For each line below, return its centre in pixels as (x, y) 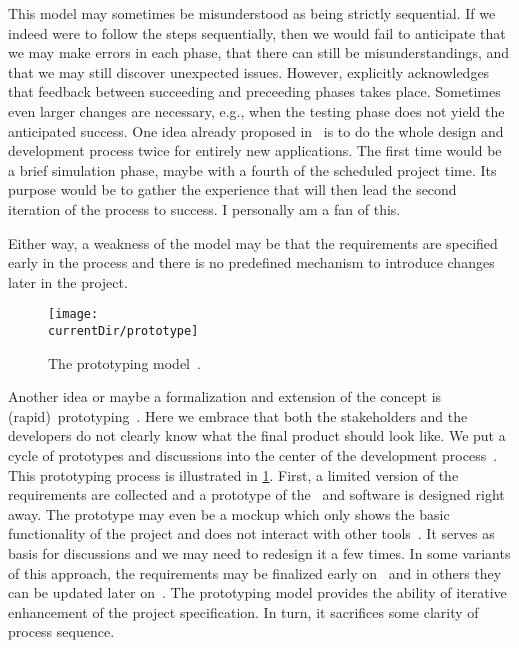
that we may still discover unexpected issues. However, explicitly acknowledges (249, 71)
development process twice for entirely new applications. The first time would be (255, 150)
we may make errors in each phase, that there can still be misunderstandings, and (259, 52)
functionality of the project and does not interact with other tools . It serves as (251, 533)
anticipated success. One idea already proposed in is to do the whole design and (256, 130)
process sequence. (61, 631)
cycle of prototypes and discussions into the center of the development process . (253, 455)
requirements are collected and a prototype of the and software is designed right (256, 494)
